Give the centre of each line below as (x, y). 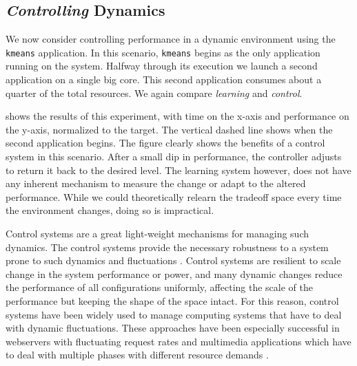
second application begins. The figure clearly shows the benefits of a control (165, 143)
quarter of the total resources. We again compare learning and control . (154, 93)
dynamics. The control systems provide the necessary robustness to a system (167, 247)
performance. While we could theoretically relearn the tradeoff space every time (174, 196)
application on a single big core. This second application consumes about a (164, 79)
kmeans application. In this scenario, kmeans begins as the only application (163, 52)
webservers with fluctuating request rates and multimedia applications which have (178, 341)
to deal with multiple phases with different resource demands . (137, 355)
